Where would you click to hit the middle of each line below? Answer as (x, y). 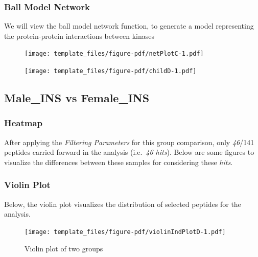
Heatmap (24, 123)
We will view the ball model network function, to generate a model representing (129, 26)
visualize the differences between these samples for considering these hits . (119, 162)
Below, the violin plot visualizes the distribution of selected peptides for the (123, 204)
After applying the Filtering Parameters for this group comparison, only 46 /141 (129, 142)
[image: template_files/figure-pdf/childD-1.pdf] (111, 71)
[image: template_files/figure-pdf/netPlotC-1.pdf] (114, 54)
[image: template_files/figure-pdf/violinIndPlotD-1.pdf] (125, 232)
